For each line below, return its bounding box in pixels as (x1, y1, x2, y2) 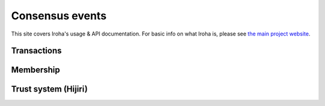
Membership (11, 65, 60, 75)
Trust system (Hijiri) (11, 84, 88, 95)
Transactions (11, 46, 62, 56)
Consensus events (11, 9, 107, 22)
